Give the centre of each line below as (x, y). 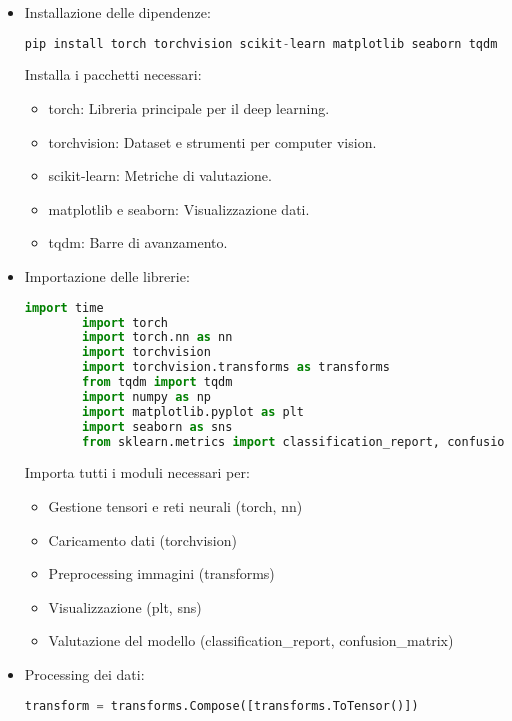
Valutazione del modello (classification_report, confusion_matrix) (251, 640)
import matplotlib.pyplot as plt (193, 411)
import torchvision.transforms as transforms (236, 367)
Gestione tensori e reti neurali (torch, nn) (175, 505)
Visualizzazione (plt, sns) (125, 606)
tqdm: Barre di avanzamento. (138, 242)
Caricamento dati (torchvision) (142, 539)
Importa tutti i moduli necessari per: (137, 472)
